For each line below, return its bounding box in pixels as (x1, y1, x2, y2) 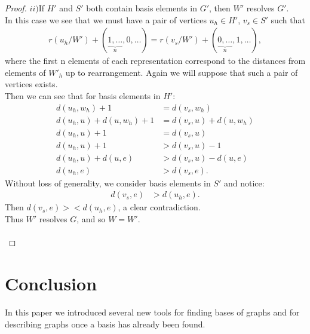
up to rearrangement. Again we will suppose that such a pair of (65, 66, 298, 78)
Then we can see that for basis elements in (5, 90, 161, 102)
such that (271, 13, 305, 26)
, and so (76, 213, 106, 225)
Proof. (5, 2, 27, 14)
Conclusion (5, 271, 97, 295)
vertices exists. (5, 78, 58, 90)
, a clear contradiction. (118, 201, 201, 213)
